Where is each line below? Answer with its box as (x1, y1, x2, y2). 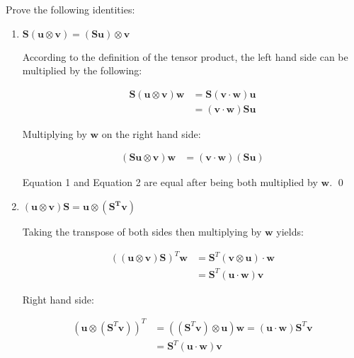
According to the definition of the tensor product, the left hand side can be (22, 49, 348, 64)
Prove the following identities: (6, 2, 135, 16)
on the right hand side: (101, 126, 201, 141)
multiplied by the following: (22, 63, 142, 78)
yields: (276, 224, 304, 239)
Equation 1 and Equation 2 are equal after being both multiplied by (22, 175, 318, 190)
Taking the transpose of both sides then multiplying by (22, 224, 262, 239)
